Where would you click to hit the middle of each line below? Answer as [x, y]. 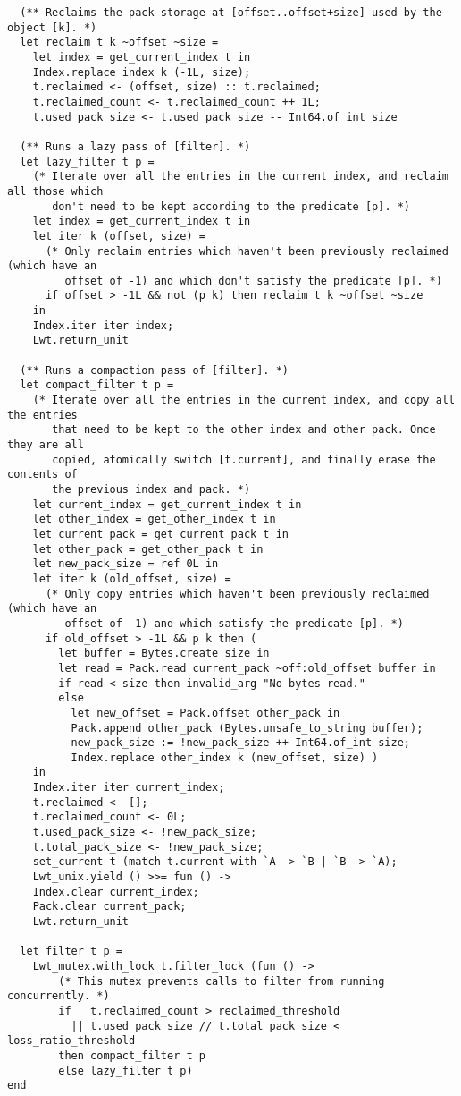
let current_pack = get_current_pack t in [160, 534]
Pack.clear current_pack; [109, 907]
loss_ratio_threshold [71, 1041]
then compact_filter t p [132, 1055]
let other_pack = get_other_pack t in [148, 549]
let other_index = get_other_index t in [154, 519]
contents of [42, 475]
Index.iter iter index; [103, 325]
